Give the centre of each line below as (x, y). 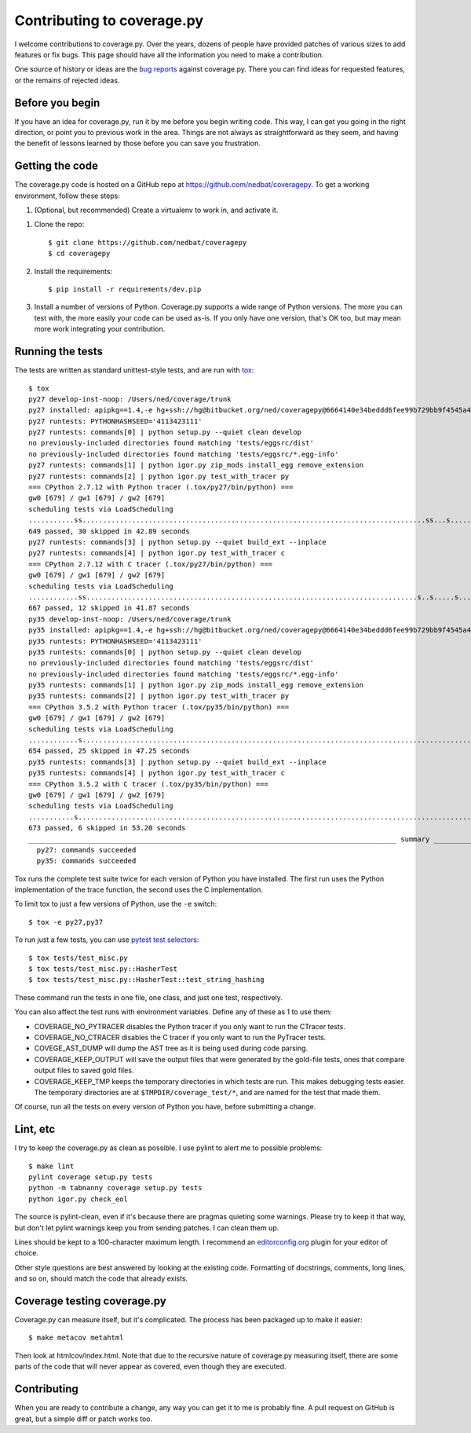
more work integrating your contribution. (100, 329)
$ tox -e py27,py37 (66, 922)
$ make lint (51, 1166)
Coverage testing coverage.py (90, 1301)
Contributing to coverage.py (109, 20)
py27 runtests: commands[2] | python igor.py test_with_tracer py (159, 476)
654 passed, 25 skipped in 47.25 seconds (109, 751)
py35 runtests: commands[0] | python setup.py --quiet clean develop (165, 652)
